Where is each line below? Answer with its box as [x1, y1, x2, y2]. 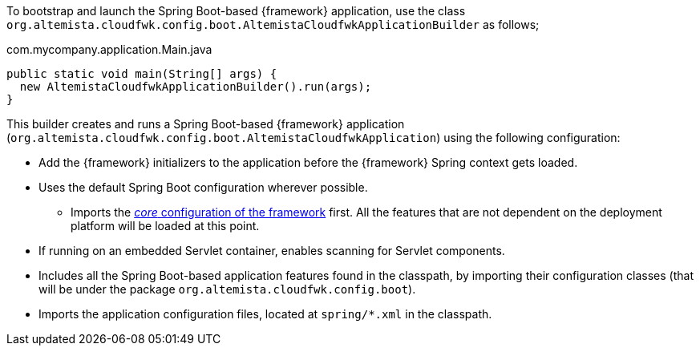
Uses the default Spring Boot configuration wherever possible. [38, 180, 368, 194]
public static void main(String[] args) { [6, 67, 277, 80]
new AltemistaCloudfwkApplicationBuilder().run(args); [19, 80, 372, 93]
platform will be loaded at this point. [71, 219, 260, 233]
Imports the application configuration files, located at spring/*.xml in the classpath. [38, 307, 492, 321]
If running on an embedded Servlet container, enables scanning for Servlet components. [38, 244, 505, 257]
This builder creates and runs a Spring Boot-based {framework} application [6, 117, 405, 131]
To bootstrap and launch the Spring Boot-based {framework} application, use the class [6, 4, 466, 18]
